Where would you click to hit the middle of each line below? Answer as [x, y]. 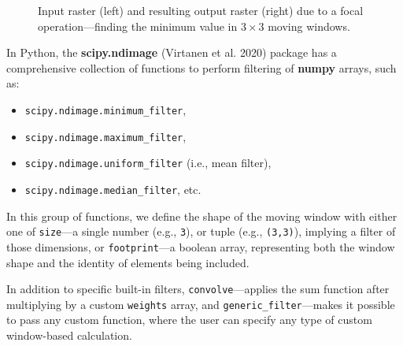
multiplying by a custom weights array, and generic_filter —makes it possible [201, 304]
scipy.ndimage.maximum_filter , [105, 136]
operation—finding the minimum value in [138, 26]
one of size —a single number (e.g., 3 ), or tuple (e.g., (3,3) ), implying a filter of [201, 231]
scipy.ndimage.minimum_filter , [105, 109]
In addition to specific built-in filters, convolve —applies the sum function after [198, 289]
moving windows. [309, 26]
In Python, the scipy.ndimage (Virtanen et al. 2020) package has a [172, 52]
